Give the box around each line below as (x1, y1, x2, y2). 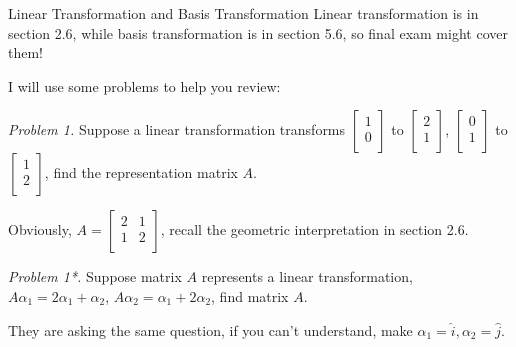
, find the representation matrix (44, 162, 238, 183)
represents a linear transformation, (201, 266, 413, 287)
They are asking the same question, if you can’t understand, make (8, 319, 413, 340)
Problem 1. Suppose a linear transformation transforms (8, 119, 346, 140)
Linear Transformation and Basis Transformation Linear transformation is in (8, 3, 479, 23)
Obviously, (8, 219, 72, 240)
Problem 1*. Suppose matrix (8, 266, 182, 287)
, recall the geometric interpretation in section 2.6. (160, 219, 469, 240)
